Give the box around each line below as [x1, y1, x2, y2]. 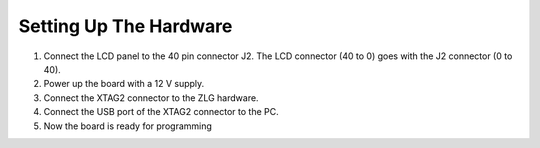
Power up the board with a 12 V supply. [43, 78, 205, 90]
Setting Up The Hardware [18, 15, 233, 37]
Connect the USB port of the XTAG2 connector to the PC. [43, 106, 279, 118]
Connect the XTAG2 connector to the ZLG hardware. [43, 91, 259, 104]
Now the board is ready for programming [43, 120, 212, 132]
